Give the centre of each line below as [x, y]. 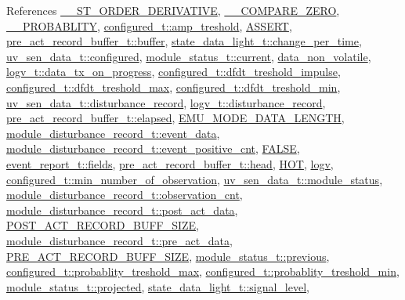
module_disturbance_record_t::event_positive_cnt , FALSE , [153, 148]
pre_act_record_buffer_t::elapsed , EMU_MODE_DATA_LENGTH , [175, 118]
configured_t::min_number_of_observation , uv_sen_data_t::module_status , [195, 179]
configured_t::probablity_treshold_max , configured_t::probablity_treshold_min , [203, 271]
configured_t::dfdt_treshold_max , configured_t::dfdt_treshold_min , [174, 87]
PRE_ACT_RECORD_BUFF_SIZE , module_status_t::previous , [168, 256]
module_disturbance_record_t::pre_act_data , [119, 240]
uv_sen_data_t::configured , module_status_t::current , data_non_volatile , [189, 56]
